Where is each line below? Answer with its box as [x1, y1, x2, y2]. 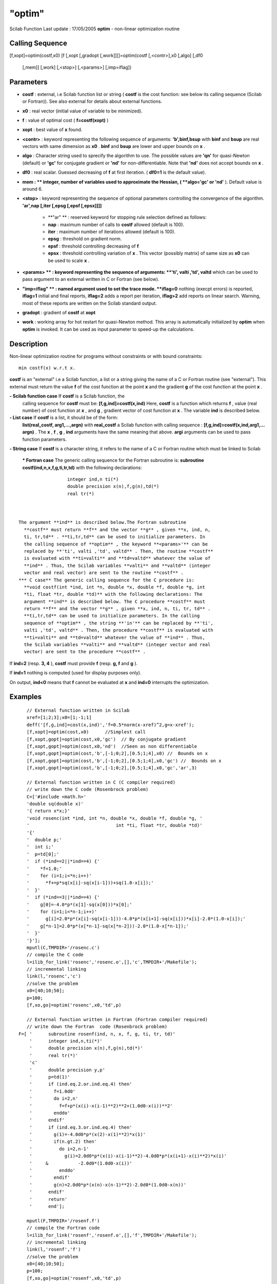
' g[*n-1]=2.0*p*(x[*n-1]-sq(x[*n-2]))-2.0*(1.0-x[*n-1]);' [26, 923, 189, 929]
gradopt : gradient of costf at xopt [22, 309, 96, 315]
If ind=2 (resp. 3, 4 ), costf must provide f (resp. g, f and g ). [9, 660, 138, 666]
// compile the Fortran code [26, 1225, 100, 1231]
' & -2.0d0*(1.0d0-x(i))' [29, 1160, 133, 1166]
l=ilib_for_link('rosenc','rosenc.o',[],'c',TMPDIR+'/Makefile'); [26, 959, 197, 965]
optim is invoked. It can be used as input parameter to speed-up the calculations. [22, 326, 194, 332]
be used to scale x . [48, 257, 90, 263]
